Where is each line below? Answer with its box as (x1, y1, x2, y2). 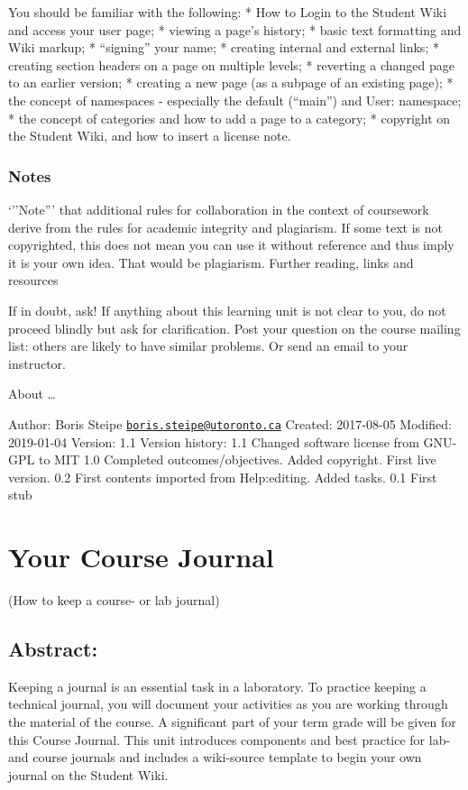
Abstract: (8, 635, 98, 663)
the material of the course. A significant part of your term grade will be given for (8, 712, 456, 731)
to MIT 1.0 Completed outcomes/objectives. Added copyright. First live (38, 450, 436, 469)
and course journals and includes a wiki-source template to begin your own (8, 748, 422, 767)
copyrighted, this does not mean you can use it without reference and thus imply (8, 235, 454, 254)
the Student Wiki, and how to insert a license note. (8, 126, 291, 145)
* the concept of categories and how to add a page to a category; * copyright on (8, 108, 451, 127)
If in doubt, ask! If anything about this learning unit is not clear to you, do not (8, 300, 446, 319)
